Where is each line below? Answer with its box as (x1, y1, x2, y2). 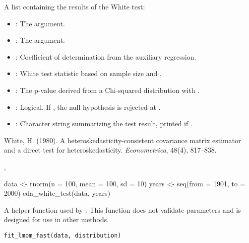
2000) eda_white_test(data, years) (4, 188, 111, 198)
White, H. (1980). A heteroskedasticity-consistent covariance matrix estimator (4, 135, 241, 145)
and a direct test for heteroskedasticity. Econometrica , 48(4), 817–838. (4, 145, 217, 155)
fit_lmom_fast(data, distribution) (4, 232, 122, 239)
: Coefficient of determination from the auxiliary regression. (15, 51, 196, 62)
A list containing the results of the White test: (4, 1, 145, 11)
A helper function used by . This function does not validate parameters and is (4, 204, 241, 215)
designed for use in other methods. (4, 214, 109, 225)
